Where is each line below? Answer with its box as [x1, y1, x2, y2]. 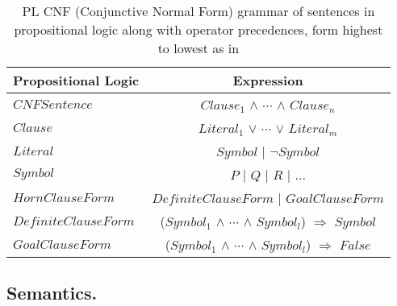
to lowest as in [157, 39, 240, 57]
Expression [232, 71, 303, 89]
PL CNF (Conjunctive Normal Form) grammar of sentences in [22, 2, 375, 20]
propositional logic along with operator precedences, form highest [14, 20, 383, 39]
